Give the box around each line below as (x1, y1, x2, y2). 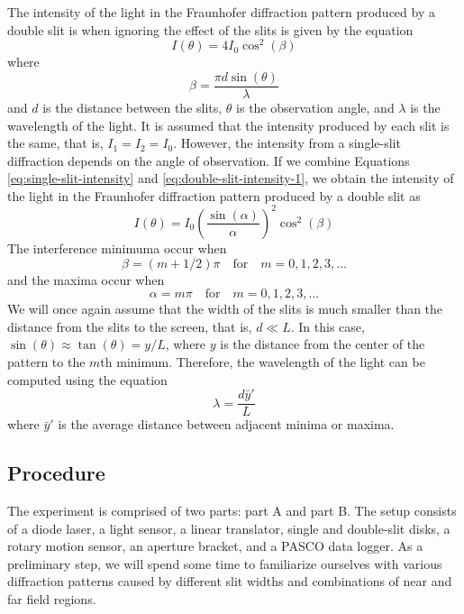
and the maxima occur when (7, 270, 165, 289)
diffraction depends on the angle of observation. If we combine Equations (7, 151, 410, 170)
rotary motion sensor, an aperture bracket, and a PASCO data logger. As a (7, 536, 423, 555)
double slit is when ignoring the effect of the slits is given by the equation (7, 20, 414, 39)
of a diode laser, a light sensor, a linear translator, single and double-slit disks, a (7, 518, 450, 537)
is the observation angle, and (236, 97, 395, 116)
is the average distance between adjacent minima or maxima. (58, 415, 395, 434)
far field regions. (7, 589, 96, 608)
